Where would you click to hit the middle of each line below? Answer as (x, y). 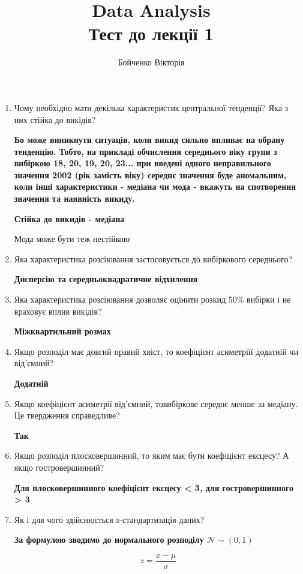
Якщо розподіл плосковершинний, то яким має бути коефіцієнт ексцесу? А (151, 455)
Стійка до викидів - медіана (69, 218)
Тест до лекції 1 (151, 33)
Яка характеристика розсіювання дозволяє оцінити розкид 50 (125, 299)
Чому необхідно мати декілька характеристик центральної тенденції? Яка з (151, 107)
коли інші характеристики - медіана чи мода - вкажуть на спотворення (155, 186)
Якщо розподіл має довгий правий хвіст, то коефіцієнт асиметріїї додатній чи (156, 351)
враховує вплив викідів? (58, 311)
